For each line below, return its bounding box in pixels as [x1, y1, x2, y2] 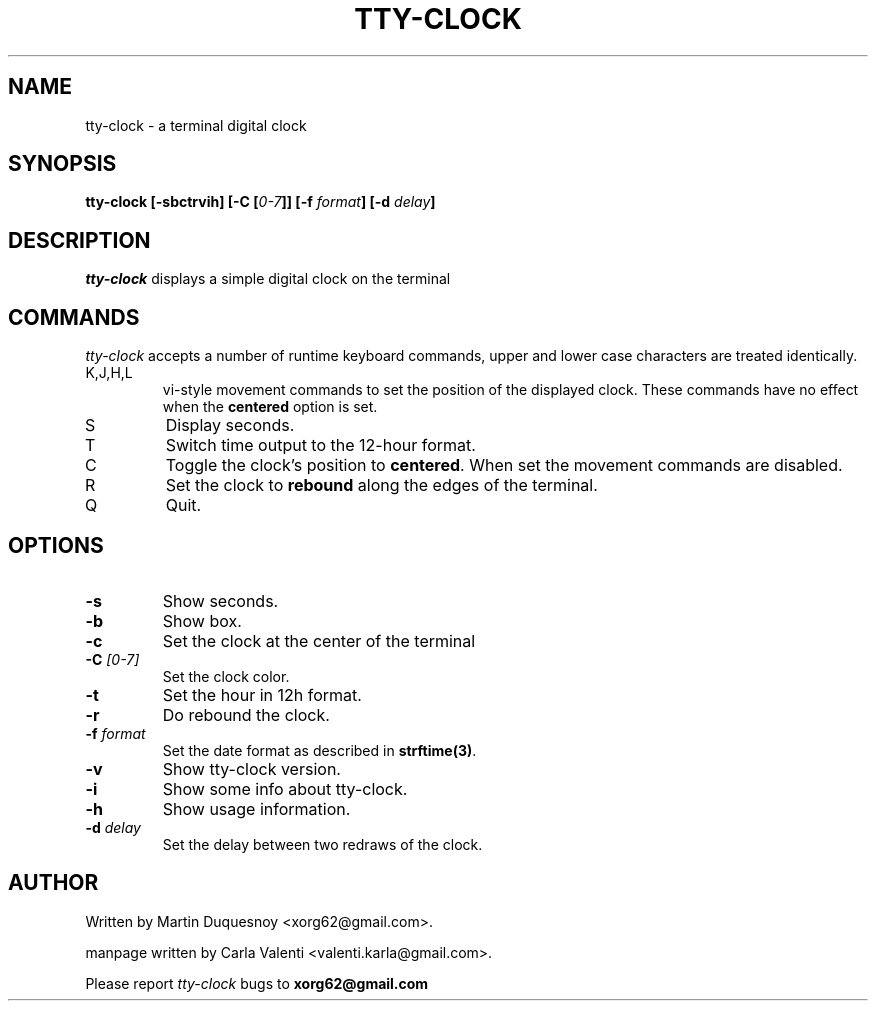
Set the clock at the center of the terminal [162, 630, 476, 651]
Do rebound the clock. [162, 704, 330, 725]
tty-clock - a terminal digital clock [85, 116, 307, 134]
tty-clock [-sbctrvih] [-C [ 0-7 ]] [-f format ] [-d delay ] [85, 193, 436, 211]
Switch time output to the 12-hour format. [165, 435, 476, 456]
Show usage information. [162, 798, 351, 819]
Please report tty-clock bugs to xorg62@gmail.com [85, 974, 429, 992]
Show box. [162, 610, 242, 631]
